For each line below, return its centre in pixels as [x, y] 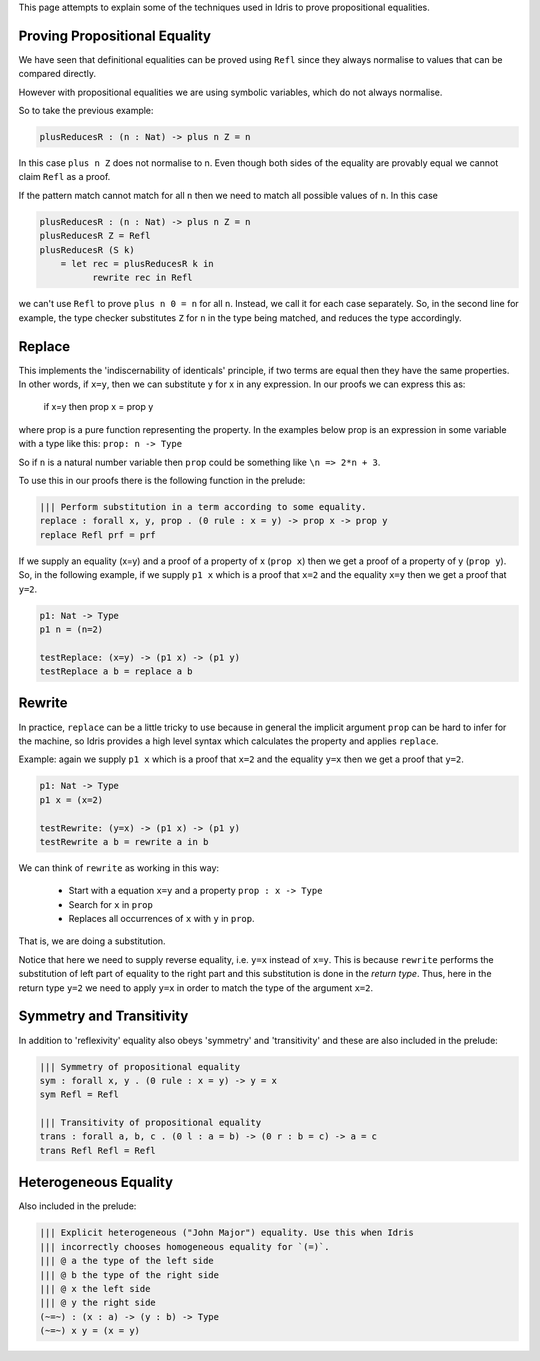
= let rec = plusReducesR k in [137, 263]
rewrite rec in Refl [142, 278]
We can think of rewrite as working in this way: [119, 867]
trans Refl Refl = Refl [98, 1150]
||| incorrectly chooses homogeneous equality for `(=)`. [184, 1246]
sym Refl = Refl [79, 1094]
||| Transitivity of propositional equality [150, 1123]
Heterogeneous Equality [96, 1182]
